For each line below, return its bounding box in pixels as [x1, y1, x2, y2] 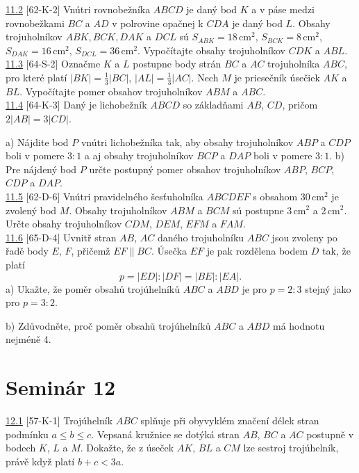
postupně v [306, 426, 354, 441]
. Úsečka [151, 243, 187, 258]
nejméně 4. [6, 332, 51, 346]
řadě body [6, 243, 49, 258]
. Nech [191, 70, 219, 84]
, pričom [282, 97, 318, 112]
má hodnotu [272, 318, 325, 332]
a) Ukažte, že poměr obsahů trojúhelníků [6, 281, 181, 296]
